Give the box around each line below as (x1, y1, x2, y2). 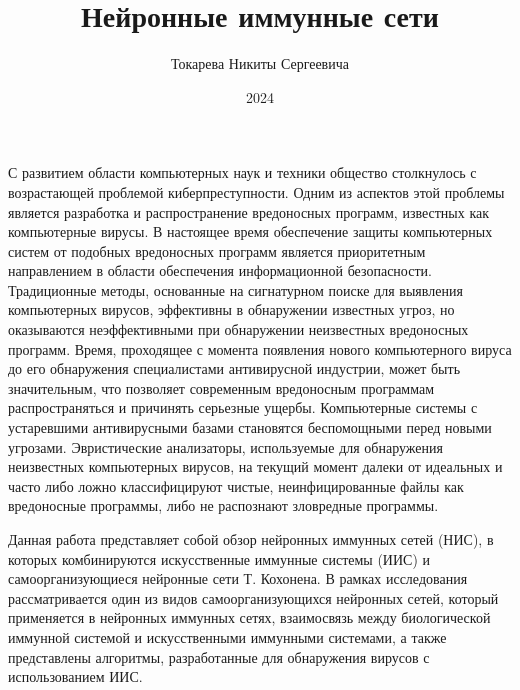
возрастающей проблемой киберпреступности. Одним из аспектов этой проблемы (8, 181, 505, 202)
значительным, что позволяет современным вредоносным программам (8, 377, 435, 398)
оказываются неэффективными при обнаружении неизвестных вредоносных (8, 319, 469, 340)
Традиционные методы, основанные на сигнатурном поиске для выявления (8, 279, 463, 300)
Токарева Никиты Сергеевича (171, 53, 349, 74)
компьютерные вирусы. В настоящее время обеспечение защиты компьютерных (8, 221, 493, 242)
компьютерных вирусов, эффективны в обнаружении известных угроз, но (8, 299, 455, 320)
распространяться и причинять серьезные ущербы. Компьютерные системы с (8, 397, 478, 418)
